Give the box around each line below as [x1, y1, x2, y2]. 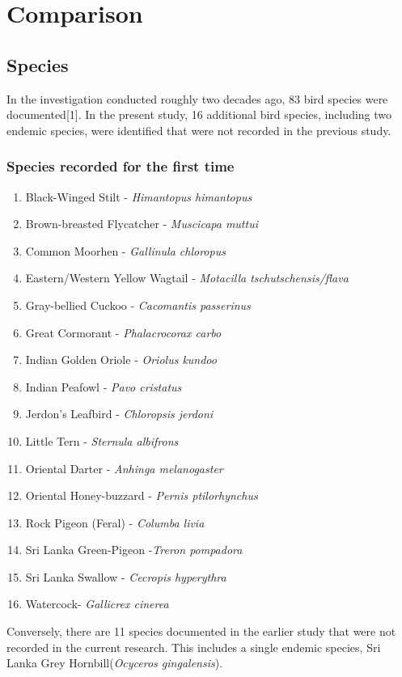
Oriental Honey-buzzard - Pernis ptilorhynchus [25, 487, 258, 504]
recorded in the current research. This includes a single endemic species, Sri [6, 638, 381, 655]
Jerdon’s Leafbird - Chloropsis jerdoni [25, 405, 214, 422]
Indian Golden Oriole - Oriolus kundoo [25, 351, 217, 368]
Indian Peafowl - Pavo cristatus [25, 378, 182, 395]
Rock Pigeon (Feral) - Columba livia [25, 514, 205, 531]
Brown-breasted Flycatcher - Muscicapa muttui [25, 215, 258, 232]
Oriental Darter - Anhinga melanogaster [25, 459, 223, 476]
